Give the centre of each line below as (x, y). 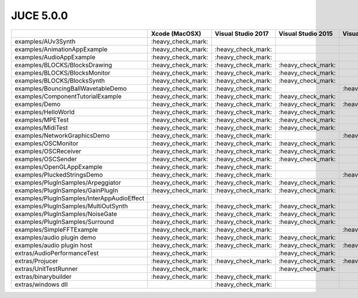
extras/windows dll (41, 284)
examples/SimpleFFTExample (56, 229)
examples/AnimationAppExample (61, 49)
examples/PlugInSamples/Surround (64, 222)
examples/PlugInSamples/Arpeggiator (68, 182)
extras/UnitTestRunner (46, 269)
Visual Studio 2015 (306, 33)
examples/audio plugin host (53, 245)
